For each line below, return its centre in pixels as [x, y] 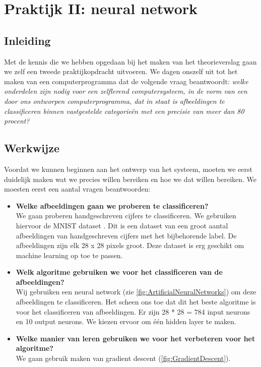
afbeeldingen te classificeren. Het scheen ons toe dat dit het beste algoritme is [136, 302]
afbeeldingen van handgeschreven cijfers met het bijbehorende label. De [126, 235]
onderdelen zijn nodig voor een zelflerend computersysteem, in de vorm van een [126, 91]
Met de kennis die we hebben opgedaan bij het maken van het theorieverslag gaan [130, 61]
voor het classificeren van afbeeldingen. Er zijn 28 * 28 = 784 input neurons [133, 311]
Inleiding [27, 40]
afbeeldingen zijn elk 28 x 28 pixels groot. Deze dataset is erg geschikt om [130, 245]
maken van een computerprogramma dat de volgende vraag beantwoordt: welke [126, 81]
